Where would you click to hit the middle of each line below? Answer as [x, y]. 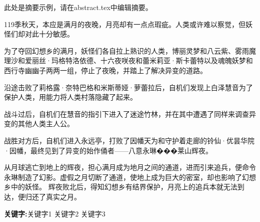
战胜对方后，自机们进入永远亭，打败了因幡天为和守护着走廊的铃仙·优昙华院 [129, 140]
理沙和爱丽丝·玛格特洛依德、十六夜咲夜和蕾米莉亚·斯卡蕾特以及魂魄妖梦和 [128, 60]
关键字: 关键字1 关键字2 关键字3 [55, 213]
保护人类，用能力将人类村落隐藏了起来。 [70, 97]
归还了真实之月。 [53, 196]
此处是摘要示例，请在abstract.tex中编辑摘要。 [78, 7]
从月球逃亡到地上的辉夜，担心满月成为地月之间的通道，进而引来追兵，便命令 [130, 167]
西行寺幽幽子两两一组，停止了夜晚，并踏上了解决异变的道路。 [105, 70]
